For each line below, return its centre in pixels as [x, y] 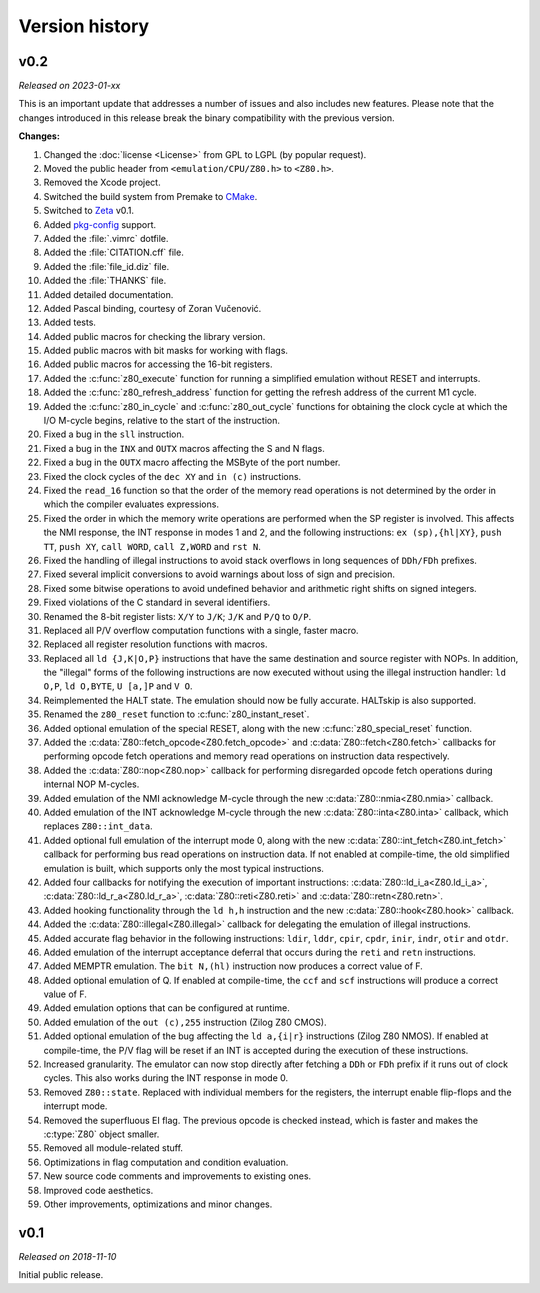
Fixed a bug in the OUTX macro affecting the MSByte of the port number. [192, 462]
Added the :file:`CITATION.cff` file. [113, 252]
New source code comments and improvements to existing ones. [177, 1176]
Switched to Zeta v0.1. [89, 211]
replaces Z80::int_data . [98, 826]
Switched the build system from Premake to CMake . [150, 196]
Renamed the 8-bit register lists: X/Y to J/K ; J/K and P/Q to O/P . [177, 616]
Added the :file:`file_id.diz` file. [106, 266]
